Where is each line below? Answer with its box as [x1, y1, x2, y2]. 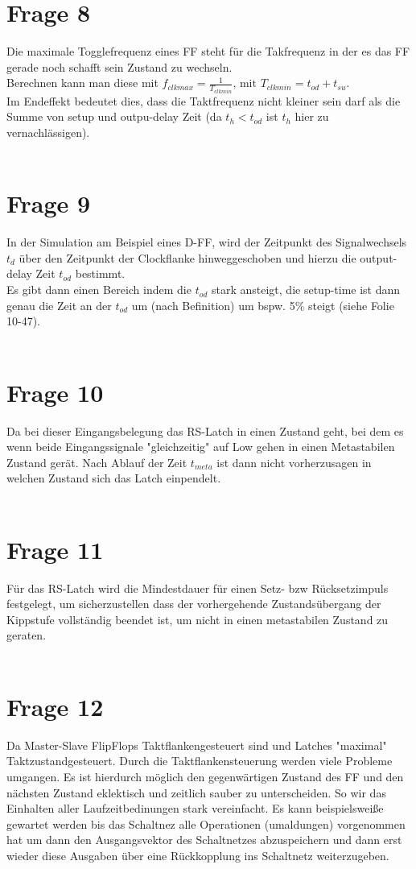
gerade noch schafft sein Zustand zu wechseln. [6, 58, 233, 75]
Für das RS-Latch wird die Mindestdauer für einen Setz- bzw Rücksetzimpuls [6, 579, 389, 596]
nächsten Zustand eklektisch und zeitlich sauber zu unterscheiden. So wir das [6, 784, 386, 801]
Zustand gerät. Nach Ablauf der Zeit [6, 453, 187, 470]
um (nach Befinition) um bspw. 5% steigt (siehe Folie [131, 296, 394, 313]
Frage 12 [6, 689, 104, 722]
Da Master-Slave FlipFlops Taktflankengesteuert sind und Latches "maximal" [6, 736, 387, 753]
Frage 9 [6, 187, 91, 220]
